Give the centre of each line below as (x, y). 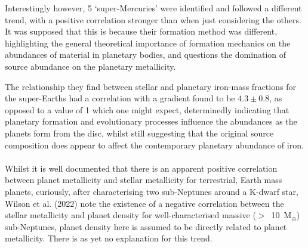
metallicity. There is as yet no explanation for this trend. (109, 238)
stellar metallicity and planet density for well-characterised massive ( (130, 215)
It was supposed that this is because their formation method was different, (141, 31)
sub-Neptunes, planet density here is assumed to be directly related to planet (146, 226)
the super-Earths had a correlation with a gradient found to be (120, 98)
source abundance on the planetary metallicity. (90, 66)
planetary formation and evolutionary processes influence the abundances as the (151, 121)
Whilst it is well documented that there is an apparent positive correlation (141, 168)
